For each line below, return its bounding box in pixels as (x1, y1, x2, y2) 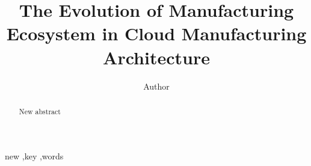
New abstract (19, 106, 61, 116)
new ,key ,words (5, 149, 64, 162)
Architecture (103, 45, 210, 69)
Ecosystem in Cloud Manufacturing (6, 21, 307, 46)
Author (143, 79, 170, 92)
